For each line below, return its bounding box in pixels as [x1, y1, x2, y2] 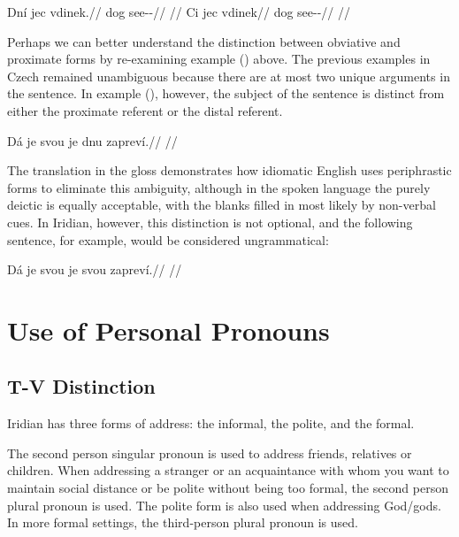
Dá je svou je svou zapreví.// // [7, 260, 182, 279]
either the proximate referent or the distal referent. [7, 101, 283, 119]
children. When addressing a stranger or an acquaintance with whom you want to [7, 461, 449, 479]
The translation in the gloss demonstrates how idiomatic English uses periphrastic [7, 161, 452, 180]
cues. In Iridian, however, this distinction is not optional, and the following [7, 212, 413, 231]
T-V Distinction [7, 372, 156, 400]
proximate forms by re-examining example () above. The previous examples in [7, 50, 431, 68]
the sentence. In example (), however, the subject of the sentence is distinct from [7, 84, 445, 103]
